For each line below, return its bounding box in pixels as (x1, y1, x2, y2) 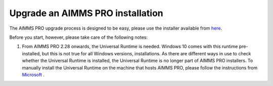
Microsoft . (22, 71, 45, 77)
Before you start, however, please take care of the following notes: (9, 34, 148, 40)
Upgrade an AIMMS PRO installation (9, 8, 164, 19)
